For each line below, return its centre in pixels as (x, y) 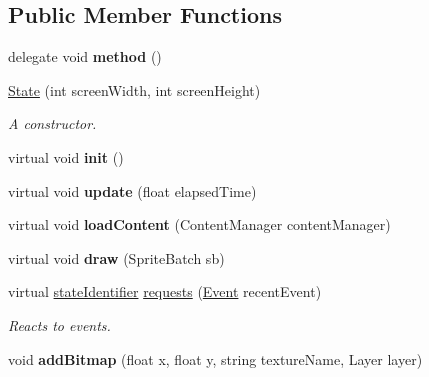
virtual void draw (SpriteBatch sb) (116, 257)
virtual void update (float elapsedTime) (132, 190)
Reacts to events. (59, 324)
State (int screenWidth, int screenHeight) (134, 89)
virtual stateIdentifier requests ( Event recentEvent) (165, 291)
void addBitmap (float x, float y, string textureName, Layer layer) (215, 358)
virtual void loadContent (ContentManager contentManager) (199, 224)
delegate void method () (85, 56)
